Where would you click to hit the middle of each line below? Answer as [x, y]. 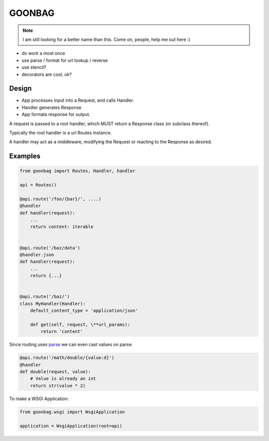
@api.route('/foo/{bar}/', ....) [61, 199]
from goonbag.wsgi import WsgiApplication [72, 412]
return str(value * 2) [58, 386]
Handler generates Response [52, 107]
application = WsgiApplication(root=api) [71, 426]
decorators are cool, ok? [47, 74]
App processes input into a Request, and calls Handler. [78, 100]
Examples [25, 156]
